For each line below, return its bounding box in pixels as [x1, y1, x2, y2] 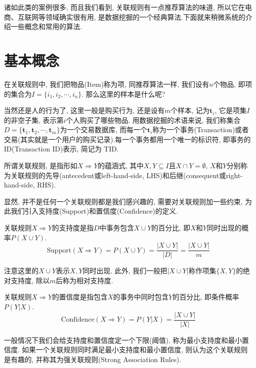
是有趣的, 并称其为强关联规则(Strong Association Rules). [4, 354, 181, 364]
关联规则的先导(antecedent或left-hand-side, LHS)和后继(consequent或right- [10, 170, 243, 180]
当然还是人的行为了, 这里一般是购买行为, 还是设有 [4, 105, 165, 115]
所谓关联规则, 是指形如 [4, 160, 78, 171]
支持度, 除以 [10, 275, 50, 285]
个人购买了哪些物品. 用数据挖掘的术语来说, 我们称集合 [66, 114, 241, 125]
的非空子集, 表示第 [4, 114, 64, 125]
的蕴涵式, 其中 [98, 160, 144, 171]
